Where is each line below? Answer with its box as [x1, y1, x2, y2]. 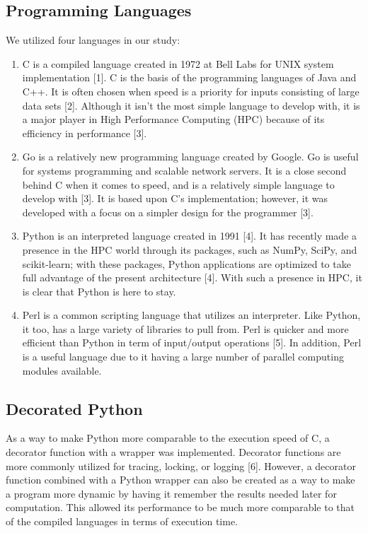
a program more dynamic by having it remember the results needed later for [6, 486, 337, 500]
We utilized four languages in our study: [6, 33, 180, 47]
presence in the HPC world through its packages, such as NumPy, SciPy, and [22, 242, 357, 257]
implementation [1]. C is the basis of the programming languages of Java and [22, 70, 357, 85]
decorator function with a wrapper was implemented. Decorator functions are [6, 445, 341, 459]
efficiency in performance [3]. [22, 125, 147, 140]
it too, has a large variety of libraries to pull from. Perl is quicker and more [22, 321, 349, 336]
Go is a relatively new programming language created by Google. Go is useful [22, 149, 359, 164]
